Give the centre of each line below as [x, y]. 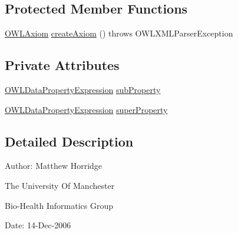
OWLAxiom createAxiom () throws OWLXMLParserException [119, 33]
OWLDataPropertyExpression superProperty [86, 109]
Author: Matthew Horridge [54, 166]
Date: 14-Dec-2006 [38, 225]
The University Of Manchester [60, 185]
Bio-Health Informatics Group [59, 205]
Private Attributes [62, 65]
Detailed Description [69, 141]
